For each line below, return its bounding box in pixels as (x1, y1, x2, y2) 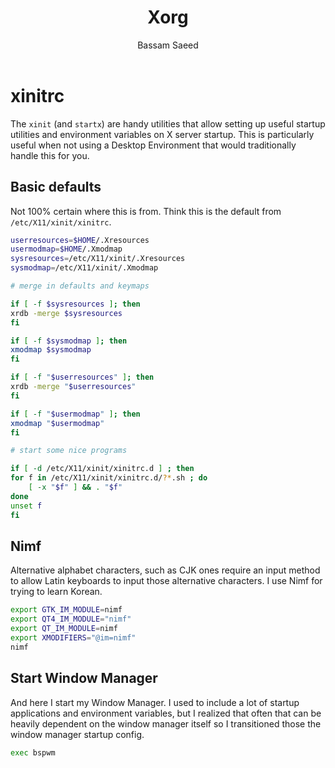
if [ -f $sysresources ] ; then (10, 299, 141, 309)
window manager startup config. (10, 728, 145, 740)
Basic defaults (10, 179, 102, 196)
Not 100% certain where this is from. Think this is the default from (10, 205, 282, 217)
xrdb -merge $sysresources (10, 308, 123, 318)
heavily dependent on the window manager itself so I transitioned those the (10, 717, 322, 730)
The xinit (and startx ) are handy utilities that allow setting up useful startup (10, 117, 326, 130)
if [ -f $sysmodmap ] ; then (10, 336, 128, 346)
